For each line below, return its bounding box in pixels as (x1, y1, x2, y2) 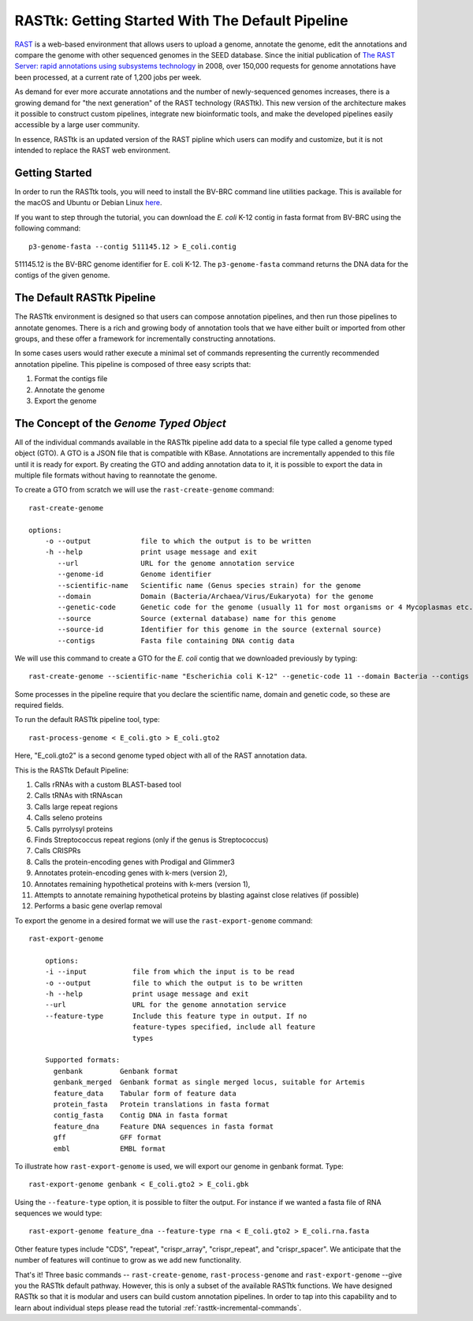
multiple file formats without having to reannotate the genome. (14, 470, 218, 481)
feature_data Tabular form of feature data (53, 1089, 236, 1098)
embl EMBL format (53, 1144, 166, 1153)
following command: (14, 223, 81, 233)
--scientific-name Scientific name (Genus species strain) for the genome (58, 581, 362, 589)
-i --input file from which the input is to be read (44, 967, 295, 976)
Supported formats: (44, 1056, 121, 1065)
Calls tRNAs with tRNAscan (34, 791, 123, 800)
